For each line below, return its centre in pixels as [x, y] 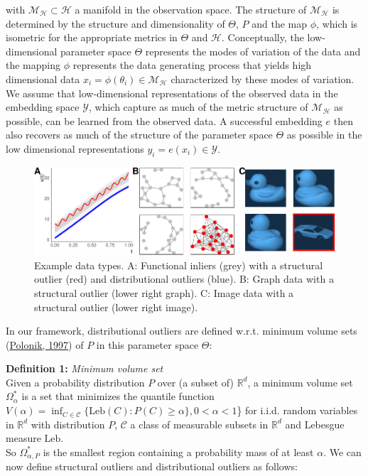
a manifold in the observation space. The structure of [191, 9]
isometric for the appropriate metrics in [92, 37]
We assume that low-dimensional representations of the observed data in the [172, 93]
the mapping [33, 65]
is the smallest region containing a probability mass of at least [178, 451]
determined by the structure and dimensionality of [115, 23]
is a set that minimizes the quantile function [118, 396]
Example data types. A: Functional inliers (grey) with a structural [179, 265]
